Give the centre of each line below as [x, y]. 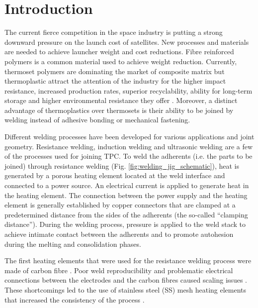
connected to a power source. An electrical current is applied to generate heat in [127, 185]
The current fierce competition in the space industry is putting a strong [114, 32]
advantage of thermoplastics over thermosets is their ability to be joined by [119, 110]
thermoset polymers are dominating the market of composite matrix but [115, 71]
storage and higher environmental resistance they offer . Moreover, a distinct [121, 100]
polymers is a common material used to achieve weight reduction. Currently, [121, 61]
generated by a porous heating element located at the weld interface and [115, 175]
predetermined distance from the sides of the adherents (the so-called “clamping [126, 214]
